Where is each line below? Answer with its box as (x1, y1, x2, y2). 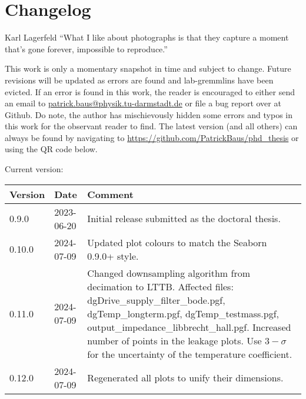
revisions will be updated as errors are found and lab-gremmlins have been (5, 73, 274, 86)
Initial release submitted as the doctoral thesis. (87, 212, 281, 226)
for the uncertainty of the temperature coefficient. (87, 347, 292, 361)
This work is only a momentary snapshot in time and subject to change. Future (5, 62, 291, 75)
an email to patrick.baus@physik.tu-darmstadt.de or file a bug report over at (5, 97, 281, 109)
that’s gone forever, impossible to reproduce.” (5, 42, 168, 55)
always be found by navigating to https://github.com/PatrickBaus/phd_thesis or (5, 131, 299, 143)
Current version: (5, 163, 64, 175)
